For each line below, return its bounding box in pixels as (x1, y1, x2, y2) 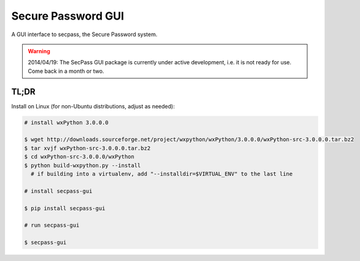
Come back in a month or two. (28, 67, 104, 75)
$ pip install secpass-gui (24, 205, 105, 211)
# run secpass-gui (24, 222, 80, 229)
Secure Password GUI (11, 9, 124, 23)
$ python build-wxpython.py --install (24, 162, 141, 168)
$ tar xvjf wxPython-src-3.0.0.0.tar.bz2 (24, 145, 151, 151)
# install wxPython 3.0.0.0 (24, 119, 109, 126)
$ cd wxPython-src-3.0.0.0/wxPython (24, 153, 135, 161)
